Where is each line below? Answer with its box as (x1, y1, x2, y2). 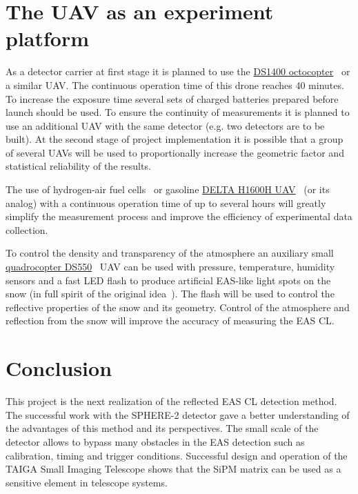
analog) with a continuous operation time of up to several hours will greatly (6, 195, 326, 210)
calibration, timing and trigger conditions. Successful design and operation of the (6, 448, 348, 462)
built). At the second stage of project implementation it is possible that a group (6, 132, 344, 146)
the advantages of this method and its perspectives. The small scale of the (6, 421, 319, 435)
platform (6, 24, 90, 52)
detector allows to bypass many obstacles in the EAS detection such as (6, 434, 305, 448)
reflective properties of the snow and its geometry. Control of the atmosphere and (6, 299, 350, 314)
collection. (6, 222, 48, 237)
